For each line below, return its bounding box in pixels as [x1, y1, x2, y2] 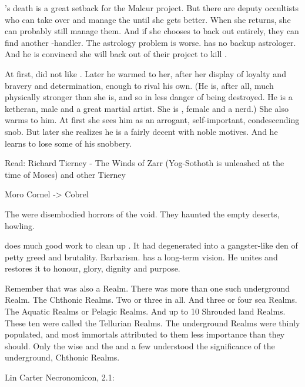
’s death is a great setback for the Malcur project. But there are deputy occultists [5, 2, 299, 14]
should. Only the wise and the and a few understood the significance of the [5, 339, 275, 352]
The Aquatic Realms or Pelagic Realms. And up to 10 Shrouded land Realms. [5, 305, 286, 317]
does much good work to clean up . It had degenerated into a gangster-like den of [5, 239, 298, 252]
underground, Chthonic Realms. [5, 351, 120, 363]
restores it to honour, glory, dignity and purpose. [5, 262, 180, 274]
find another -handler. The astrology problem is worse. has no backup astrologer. [5, 36, 296, 48]
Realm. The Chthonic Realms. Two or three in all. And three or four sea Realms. [5, 293, 297, 306]
